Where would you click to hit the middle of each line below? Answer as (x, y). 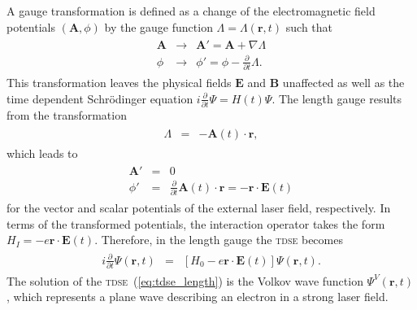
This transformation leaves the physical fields (119, 83)
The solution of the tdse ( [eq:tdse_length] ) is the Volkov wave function (185, 280)
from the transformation (67, 115)
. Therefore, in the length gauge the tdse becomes (219, 240)
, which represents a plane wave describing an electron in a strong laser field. (198, 297)
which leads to (42, 153)
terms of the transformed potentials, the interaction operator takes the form (196, 223)
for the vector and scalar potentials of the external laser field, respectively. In (199, 208)
